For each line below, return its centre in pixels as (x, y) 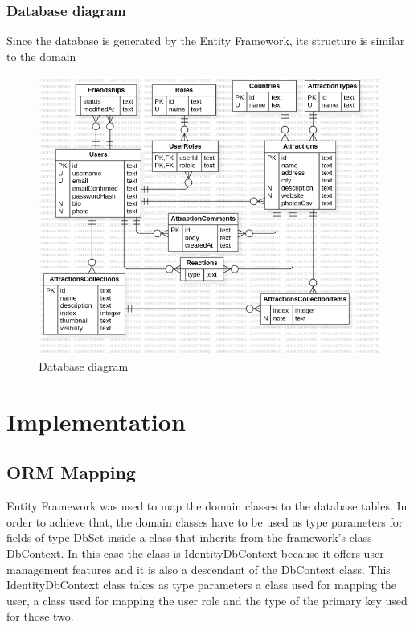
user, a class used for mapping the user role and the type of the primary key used (207, 600)
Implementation (96, 421)
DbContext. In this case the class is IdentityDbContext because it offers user (195, 553)
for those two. (40, 616)
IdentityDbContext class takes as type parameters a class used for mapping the (202, 585)
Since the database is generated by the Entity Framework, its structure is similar (206, 41)
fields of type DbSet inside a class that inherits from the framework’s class (189, 537)
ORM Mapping (71, 472)
